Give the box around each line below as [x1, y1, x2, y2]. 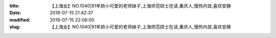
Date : [9, 10, 21, 16]
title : [9, 3, 20, 8]
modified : [9, 16, 31, 22]
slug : [9, 24, 20, 30]
